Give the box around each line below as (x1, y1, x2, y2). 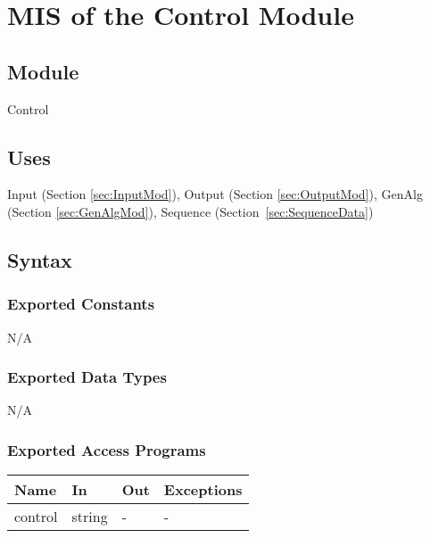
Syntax (7, 245, 72, 273)
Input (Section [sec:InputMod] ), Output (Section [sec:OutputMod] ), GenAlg (7, 185, 423, 203)
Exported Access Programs (7, 438, 206, 460)
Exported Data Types (7, 366, 167, 388)
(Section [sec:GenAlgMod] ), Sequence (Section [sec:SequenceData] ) (7, 202, 374, 220)
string (71, 506, 108, 527)
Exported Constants (7, 293, 155, 315)
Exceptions (163, 479, 243, 501)
